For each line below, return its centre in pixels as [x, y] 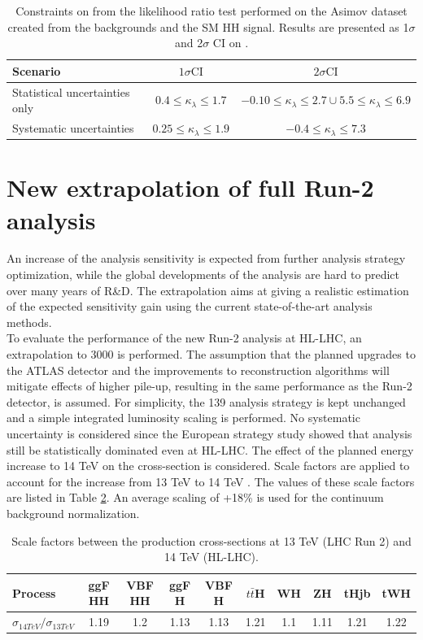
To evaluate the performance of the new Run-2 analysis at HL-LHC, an [184, 338]
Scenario [37, 70]
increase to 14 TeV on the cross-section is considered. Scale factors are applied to [208, 466]
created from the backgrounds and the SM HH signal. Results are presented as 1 [208, 26]
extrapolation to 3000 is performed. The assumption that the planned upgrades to [211, 354]
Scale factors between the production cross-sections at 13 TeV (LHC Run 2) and [211, 540]
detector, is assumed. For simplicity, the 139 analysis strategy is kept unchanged [206, 401]
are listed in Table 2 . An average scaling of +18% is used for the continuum [195, 497]
